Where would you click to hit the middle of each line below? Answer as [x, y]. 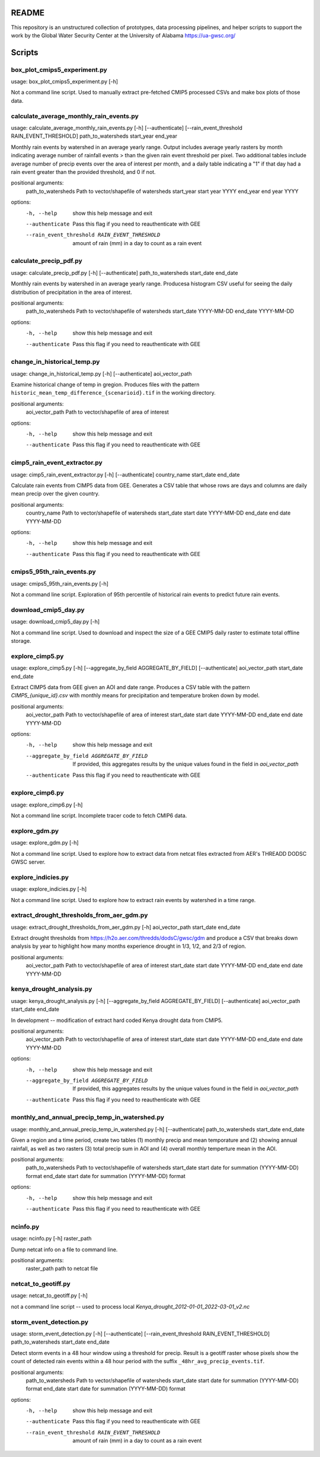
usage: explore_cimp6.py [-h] [47, 805]
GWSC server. [28, 862]
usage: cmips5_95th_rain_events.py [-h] [60, 583]
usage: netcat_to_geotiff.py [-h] [49, 1296]
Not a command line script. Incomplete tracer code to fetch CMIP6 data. [99, 815]
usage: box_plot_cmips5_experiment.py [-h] [65, 82]
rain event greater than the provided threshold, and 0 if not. [84, 172]
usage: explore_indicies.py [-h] [49, 889]
